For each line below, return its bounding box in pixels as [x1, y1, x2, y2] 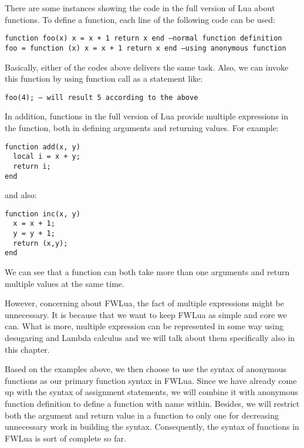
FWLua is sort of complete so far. [5, 432, 126, 444]
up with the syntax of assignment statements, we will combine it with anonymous [5, 386, 298, 398]
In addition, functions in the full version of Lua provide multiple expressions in [5, 110, 288, 122]
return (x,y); [13, 239, 68, 248]
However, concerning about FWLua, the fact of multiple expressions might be [5, 297, 284, 309]
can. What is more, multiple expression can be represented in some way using [5, 320, 284, 332]
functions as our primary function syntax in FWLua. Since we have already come [5, 374, 297, 386]
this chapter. [5, 343, 50, 355]
